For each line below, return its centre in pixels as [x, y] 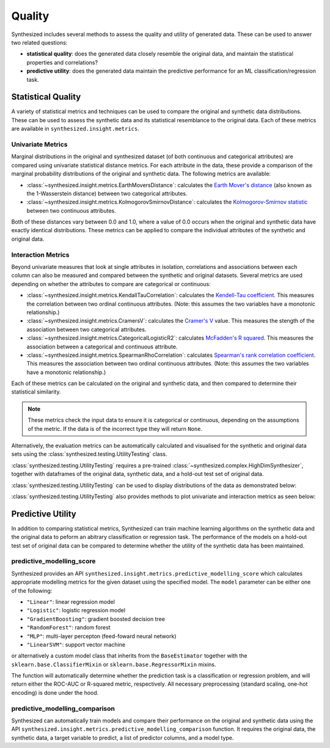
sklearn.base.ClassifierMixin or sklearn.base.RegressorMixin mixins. [114, 664]
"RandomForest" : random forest [68, 628]
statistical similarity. [36, 392]
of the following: [32, 590]
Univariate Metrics [39, 144]
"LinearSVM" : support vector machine [76, 644]
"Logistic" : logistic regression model [76, 610]
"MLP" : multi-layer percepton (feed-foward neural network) [101, 636]
